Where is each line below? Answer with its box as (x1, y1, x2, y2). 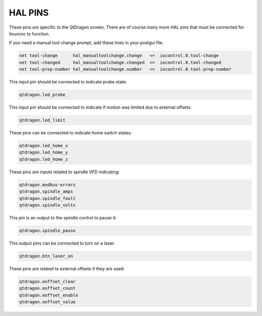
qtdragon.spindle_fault (19, 196, 76, 201)
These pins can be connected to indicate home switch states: (9, 130, 132, 136)
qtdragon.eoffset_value (19, 299, 76, 304)
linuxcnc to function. (9, 31, 50, 36)
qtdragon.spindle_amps (19, 189, 73, 194)
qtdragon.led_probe (19, 92, 65, 98)
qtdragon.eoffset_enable (19, 292, 79, 298)
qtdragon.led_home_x (19, 143, 68, 148)
